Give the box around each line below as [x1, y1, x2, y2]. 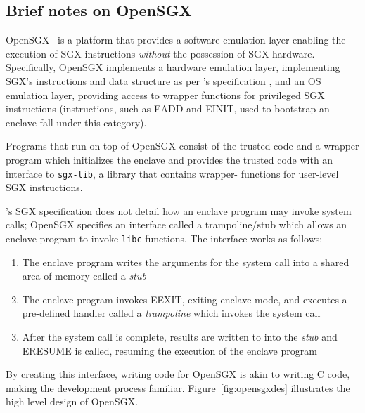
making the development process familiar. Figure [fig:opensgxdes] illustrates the [6, 380, 350, 395]
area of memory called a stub [22, 268, 146, 283]
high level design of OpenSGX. [6, 394, 139, 409]
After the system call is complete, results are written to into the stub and [22, 329, 338, 344]
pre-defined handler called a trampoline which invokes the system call [22, 306, 321, 320]
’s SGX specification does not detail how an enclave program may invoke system [6, 203, 352, 218]
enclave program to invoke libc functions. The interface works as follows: [6, 230, 323, 245]
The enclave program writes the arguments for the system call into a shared [22, 254, 350, 269]
